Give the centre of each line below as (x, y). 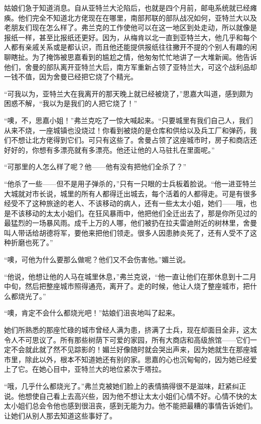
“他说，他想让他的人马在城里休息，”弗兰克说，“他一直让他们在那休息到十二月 (130, 276)
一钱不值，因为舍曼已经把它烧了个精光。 (71, 77)
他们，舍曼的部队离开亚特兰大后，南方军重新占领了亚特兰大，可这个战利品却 (130, 67)
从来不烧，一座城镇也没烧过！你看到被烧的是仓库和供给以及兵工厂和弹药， (127, 130)
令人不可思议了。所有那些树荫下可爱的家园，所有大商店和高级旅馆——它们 (127, 339)
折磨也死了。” (32, 242)
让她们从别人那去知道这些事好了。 (60, 415)
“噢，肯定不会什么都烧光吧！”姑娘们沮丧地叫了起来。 (92, 313)
